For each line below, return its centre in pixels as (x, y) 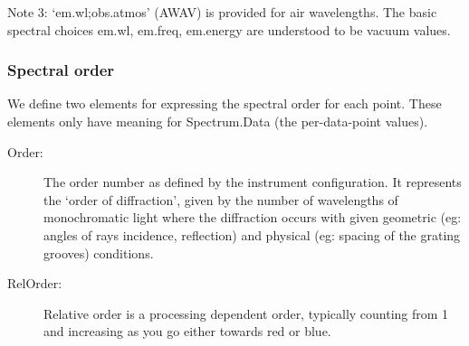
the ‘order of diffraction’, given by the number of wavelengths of (221, 199)
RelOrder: (35, 283)
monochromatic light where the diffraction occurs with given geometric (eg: (253, 217)
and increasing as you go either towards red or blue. (187, 331)
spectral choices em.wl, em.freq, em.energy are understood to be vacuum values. (229, 29)
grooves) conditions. (99, 252)
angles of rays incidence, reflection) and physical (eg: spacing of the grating (252, 234)
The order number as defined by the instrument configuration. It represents (253, 182)
